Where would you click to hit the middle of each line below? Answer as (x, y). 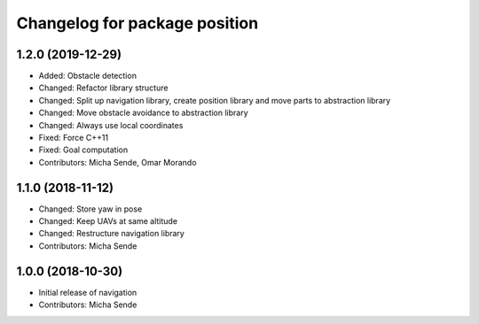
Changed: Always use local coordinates (111, 125)
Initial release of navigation (88, 292)
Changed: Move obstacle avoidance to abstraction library (143, 113)
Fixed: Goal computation (83, 150)
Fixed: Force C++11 (74, 138)
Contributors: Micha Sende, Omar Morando (118, 162)
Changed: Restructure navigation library (112, 234)
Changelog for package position (137, 23)
